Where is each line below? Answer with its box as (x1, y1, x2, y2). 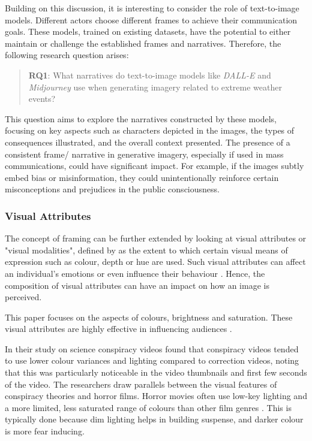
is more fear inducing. (5, 425, 85, 437)
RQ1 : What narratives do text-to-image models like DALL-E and (28, 68, 271, 81)
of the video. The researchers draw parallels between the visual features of (5, 377, 277, 390)
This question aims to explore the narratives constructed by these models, (5, 112, 277, 125)
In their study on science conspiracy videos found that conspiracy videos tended (5, 342, 299, 355)
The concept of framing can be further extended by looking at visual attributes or (5, 232, 307, 244)
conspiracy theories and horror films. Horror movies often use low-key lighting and (5, 389, 307, 402)
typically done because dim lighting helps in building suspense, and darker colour (5, 413, 304, 425)
